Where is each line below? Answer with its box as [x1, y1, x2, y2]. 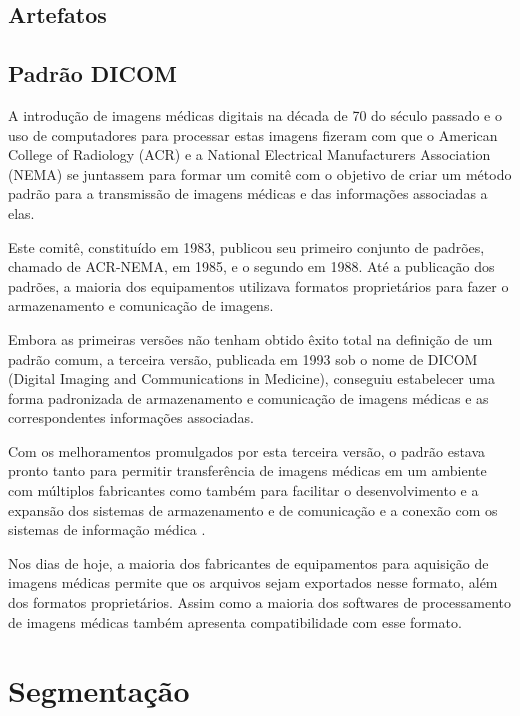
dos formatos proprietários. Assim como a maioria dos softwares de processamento [8, 592, 512, 613]
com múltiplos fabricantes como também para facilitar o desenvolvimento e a [8, 480, 479, 501]
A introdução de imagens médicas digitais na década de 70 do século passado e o [8, 104, 502, 125]
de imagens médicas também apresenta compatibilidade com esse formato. [8, 611, 462, 632]
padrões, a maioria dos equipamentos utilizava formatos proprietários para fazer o [8, 275, 509, 296]
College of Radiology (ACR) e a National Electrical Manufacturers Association [8, 144, 491, 165]
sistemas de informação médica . [8, 519, 206, 540]
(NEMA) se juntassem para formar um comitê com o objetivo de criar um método [8, 163, 512, 184]
